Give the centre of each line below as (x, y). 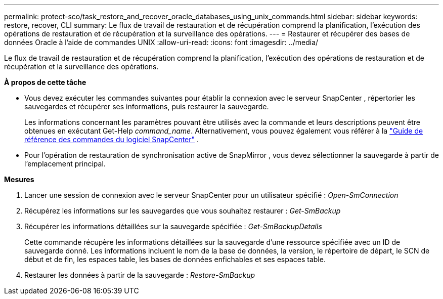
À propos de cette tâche (45, 82)
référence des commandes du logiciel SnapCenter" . (112, 139)
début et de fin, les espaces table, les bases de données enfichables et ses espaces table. (175, 259)
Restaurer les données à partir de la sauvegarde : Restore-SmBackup (140, 275)
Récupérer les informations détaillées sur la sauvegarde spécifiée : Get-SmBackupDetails (173, 226)
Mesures (19, 179)
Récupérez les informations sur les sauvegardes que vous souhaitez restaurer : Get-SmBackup (183, 211)
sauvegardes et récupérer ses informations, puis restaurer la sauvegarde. (147, 106)
